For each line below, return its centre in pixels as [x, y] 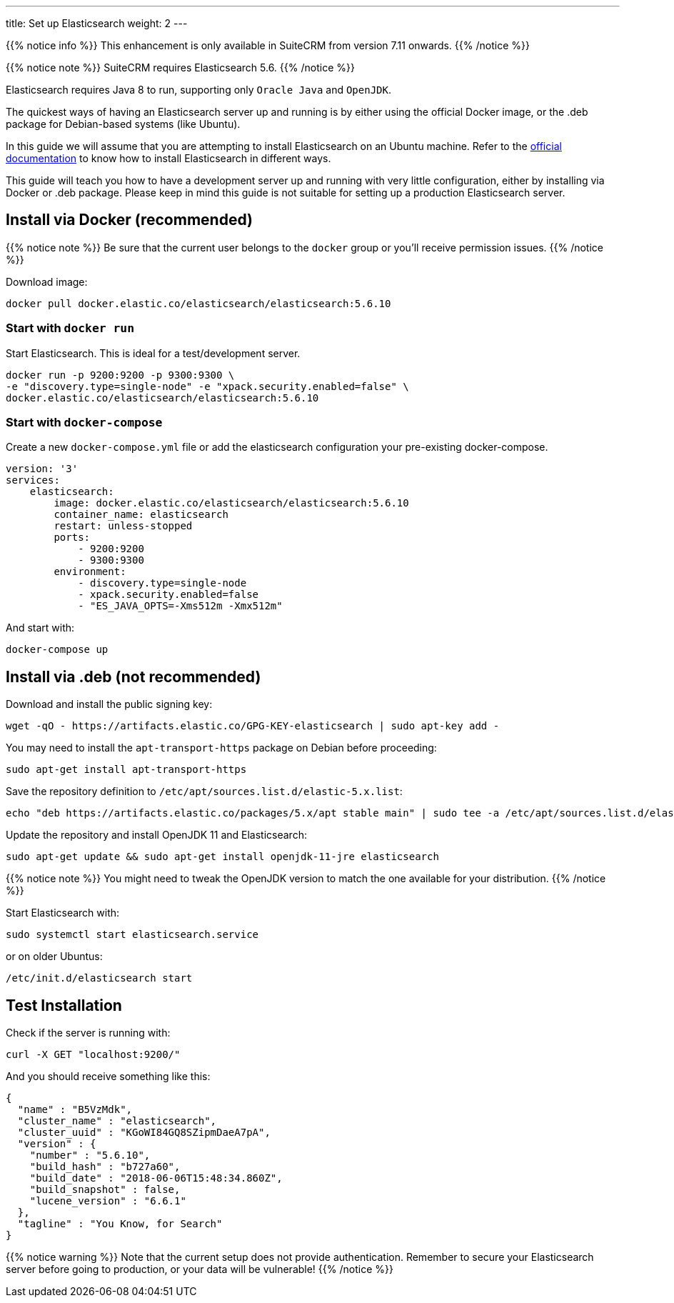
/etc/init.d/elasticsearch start [99, 978]
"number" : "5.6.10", [90, 1155]
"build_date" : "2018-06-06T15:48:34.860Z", [156, 1178]
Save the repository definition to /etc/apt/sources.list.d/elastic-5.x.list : [204, 792]
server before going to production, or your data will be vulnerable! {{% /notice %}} [200, 1269]
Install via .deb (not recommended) [134, 677]
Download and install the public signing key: [109, 704]
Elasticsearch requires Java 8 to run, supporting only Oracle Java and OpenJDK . [198, 90]
